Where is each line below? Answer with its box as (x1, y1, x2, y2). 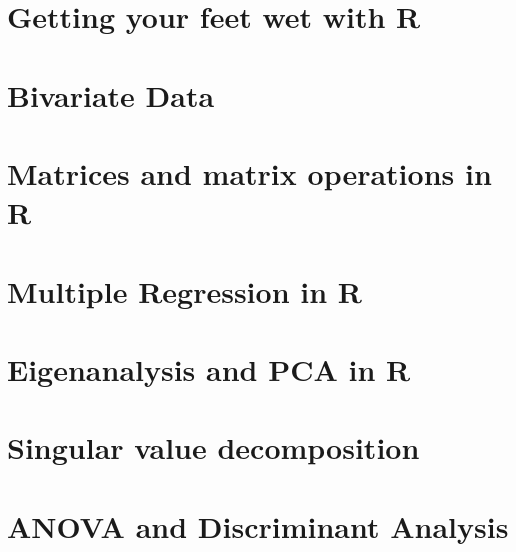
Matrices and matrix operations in (7, 152, 492, 193)
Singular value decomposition (7, 427, 420, 468)
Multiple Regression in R (7, 270, 362, 311)
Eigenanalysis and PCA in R (7, 348, 411, 389)
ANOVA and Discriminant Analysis (7, 505, 509, 546)
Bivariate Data (7, 74, 215, 115)
